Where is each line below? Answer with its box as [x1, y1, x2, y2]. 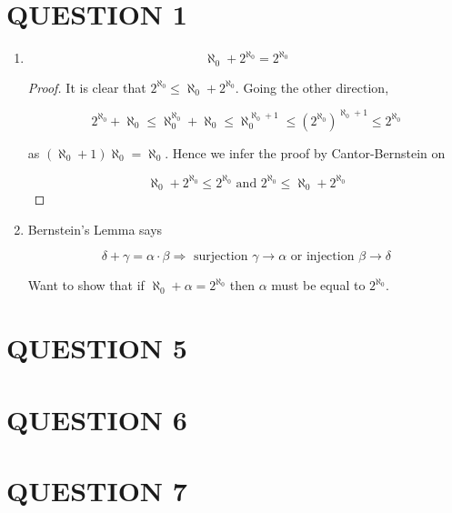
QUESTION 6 [6, 400, 187, 438]
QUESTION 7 [6, 471, 187, 508]
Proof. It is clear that [27, 77, 146, 96]
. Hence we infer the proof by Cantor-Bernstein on [165, 143, 446, 162]
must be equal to [271, 276, 366, 295]
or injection [290, 250, 355, 264]
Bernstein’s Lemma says [27, 219, 163, 238]
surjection [193, 250, 248, 264]
